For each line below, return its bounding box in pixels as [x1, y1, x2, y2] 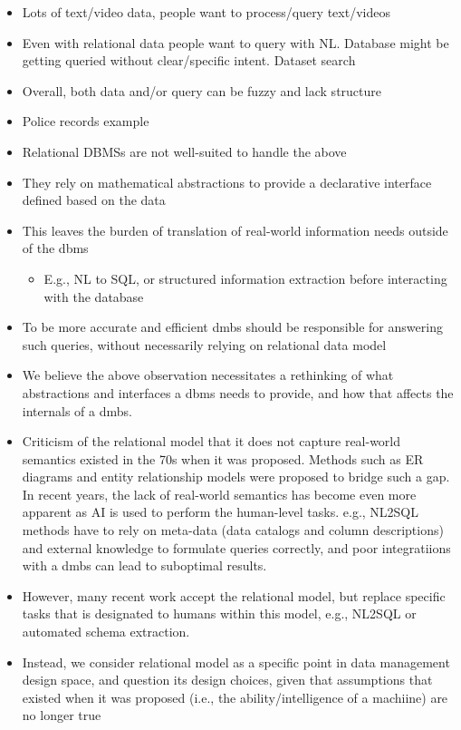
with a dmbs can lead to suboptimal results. [22, 556, 267, 575]
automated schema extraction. [22, 622, 190, 641]
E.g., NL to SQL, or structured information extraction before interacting [43, 268, 447, 287]
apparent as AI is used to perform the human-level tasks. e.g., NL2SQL [22, 502, 419, 521]
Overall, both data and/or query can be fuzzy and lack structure [22, 81, 381, 100]
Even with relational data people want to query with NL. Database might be [22, 33, 449, 52]
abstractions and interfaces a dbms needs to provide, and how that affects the [22, 383, 454, 402]
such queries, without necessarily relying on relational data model [22, 335, 387, 354]
